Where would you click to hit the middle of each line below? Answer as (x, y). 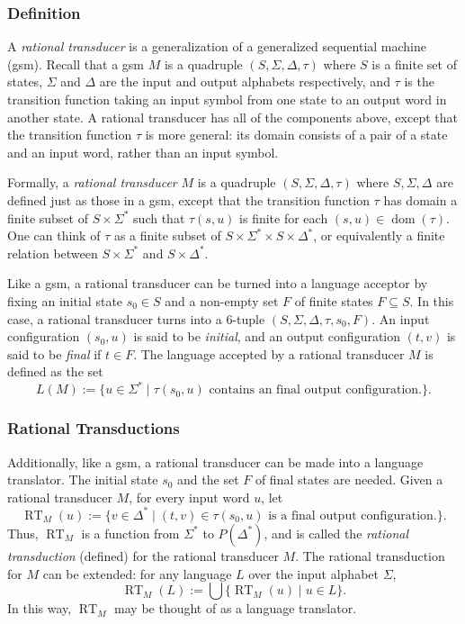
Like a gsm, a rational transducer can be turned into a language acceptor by (218, 283)
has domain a (420, 199)
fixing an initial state (65, 300)
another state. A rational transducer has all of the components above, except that (232, 117)
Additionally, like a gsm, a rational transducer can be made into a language (215, 461)
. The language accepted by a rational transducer (269, 353)
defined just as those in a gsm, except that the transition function (188, 199)
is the (419, 81)
